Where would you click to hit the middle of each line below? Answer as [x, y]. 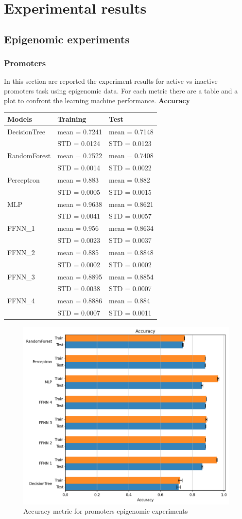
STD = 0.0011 [130, 313]
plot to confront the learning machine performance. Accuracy [97, 100]
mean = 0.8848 [131, 252]
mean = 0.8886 [80, 301]
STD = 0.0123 [130, 143]
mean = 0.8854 [131, 276]
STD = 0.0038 [79, 288]
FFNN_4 [21, 301]
